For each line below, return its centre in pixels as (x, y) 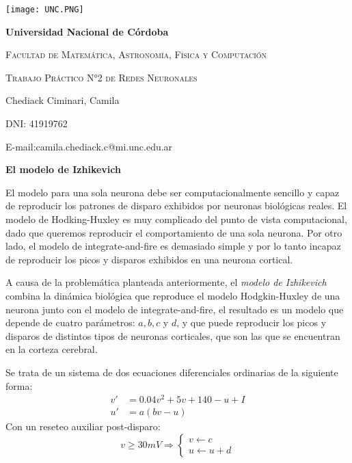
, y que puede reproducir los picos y (252, 322)
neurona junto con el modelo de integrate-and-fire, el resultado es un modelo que (175, 309)
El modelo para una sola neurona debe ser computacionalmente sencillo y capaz (173, 192)
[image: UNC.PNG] (45, 10)
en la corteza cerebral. (52, 349)
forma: (19, 385)
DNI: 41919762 (37, 123)
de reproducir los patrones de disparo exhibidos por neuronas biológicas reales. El (176, 206)
